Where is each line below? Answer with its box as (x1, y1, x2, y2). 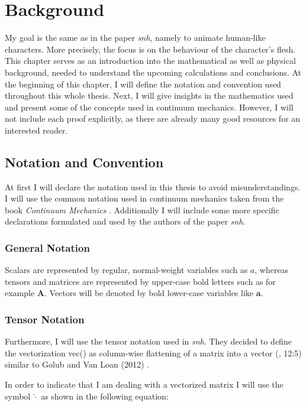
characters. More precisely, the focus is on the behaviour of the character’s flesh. (5, 43, 296, 55)
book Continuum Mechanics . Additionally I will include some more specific (5, 203, 279, 216)
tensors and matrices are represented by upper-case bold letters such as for (5, 275, 276, 287)
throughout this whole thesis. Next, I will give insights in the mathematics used (5, 89, 294, 102)
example (5, 287, 35, 299)
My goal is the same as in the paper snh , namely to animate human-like (5, 31, 266, 44)
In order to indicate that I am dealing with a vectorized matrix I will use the (5, 378, 284, 391)
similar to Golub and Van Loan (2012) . (5, 358, 149, 371)
